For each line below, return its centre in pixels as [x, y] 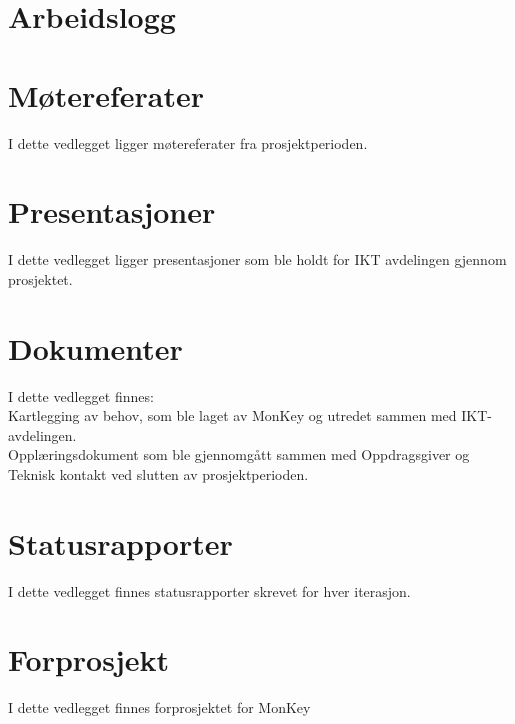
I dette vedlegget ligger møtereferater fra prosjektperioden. [188, 142]
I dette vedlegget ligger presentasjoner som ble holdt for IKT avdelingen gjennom [257, 259]
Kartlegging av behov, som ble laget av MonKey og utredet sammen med [232, 415]
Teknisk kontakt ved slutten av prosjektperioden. [158, 473]
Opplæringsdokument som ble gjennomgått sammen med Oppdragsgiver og [239, 454]
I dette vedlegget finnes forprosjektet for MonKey [159, 707]
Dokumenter [95, 347]
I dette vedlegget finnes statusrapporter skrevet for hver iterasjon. [209, 590]
